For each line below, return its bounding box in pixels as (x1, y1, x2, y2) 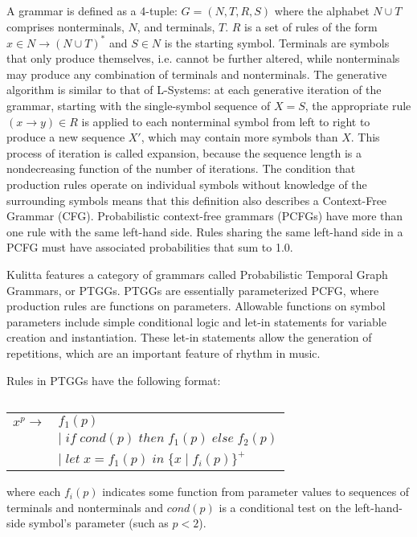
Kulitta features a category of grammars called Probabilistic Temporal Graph (6, 266, 388, 282)
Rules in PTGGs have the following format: (6, 371, 221, 388)
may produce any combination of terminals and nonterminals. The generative (6, 65, 387, 82)
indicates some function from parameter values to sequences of (102, 483, 410, 500)
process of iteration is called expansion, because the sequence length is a (6, 144, 362, 161)
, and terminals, (137, 18, 215, 35)
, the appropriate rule (305, 97, 411, 114)
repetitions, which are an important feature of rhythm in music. (6, 344, 321, 361)
